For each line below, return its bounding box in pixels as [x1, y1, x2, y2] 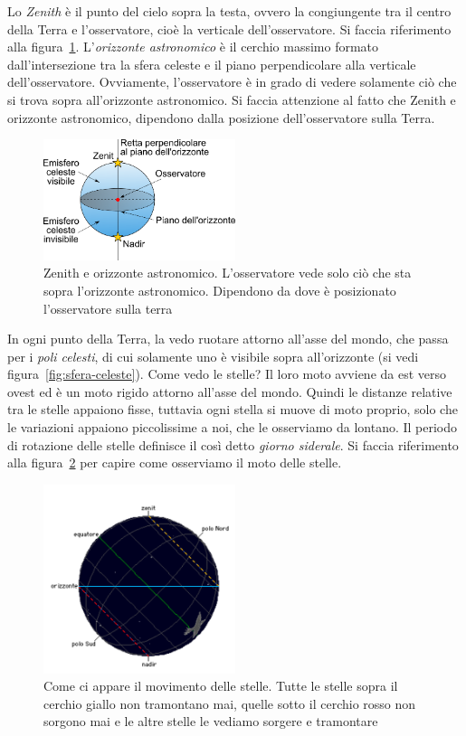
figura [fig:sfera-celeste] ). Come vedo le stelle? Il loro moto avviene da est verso [7, 364, 447, 383]
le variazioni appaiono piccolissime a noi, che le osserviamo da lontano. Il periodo [7, 418, 458, 437]
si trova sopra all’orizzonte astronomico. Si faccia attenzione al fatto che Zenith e [7, 90, 456, 109]
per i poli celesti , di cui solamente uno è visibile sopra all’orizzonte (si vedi [7, 346, 419, 365]
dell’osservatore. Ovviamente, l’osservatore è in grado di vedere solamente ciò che [7, 72, 457, 91]
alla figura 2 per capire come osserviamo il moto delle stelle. [7, 453, 342, 472]
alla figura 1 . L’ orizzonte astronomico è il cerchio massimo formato [7, 37, 379, 56]
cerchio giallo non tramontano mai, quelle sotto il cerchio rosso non [43, 694, 416, 712]
